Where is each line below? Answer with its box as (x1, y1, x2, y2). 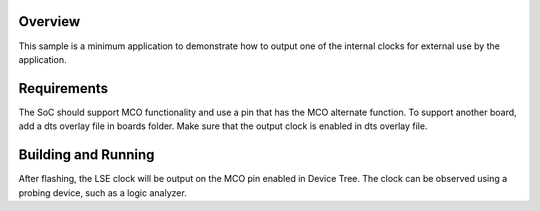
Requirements (18, 80, 109, 97)
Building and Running (18, 146, 155, 164)
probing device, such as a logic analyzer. (18, 186, 187, 199)
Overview (18, 13, 81, 30)
